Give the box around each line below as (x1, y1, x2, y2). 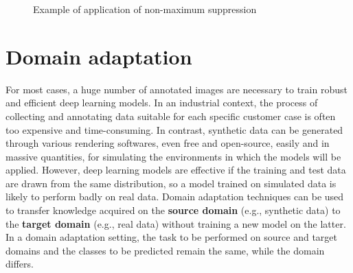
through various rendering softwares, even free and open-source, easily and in (5, 136, 330, 150)
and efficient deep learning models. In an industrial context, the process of (5, 95, 318, 110)
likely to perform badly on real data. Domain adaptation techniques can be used (5, 189, 344, 204)
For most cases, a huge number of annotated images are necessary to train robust (5, 82, 348, 96)
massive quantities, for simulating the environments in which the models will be (5, 149, 341, 163)
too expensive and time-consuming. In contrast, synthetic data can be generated (5, 122, 343, 136)
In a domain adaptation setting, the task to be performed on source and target (5, 230, 338, 244)
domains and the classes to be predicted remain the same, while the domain (5, 243, 325, 257)
